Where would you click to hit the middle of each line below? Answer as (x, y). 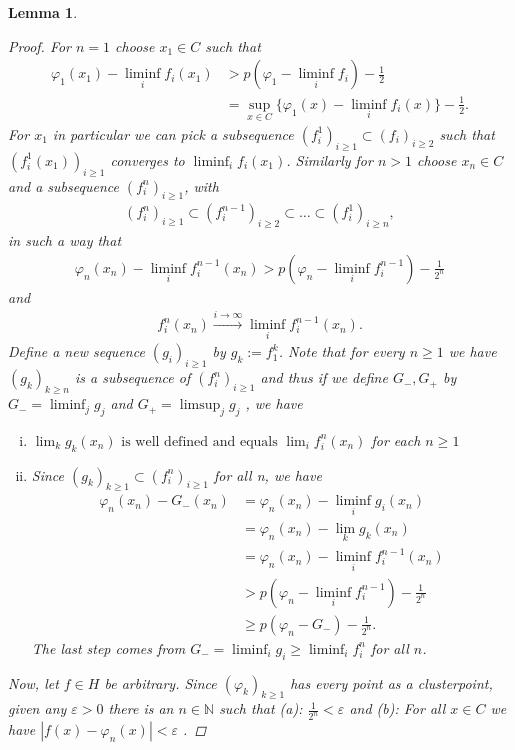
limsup (200, 405)
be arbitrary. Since (160, 682)
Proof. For (40, 45)
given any (37, 708)
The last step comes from (108, 647)
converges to (147, 159)
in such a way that (65, 240)
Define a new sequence (76, 351)
